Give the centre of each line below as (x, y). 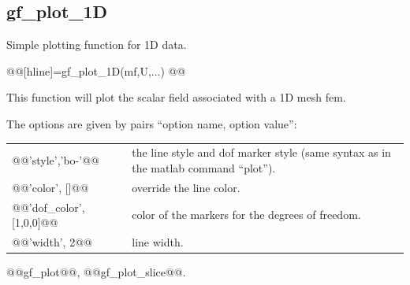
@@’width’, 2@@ (52, 242)
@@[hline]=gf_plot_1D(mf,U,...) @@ (96, 70)
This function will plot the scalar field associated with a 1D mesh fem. (176, 97)
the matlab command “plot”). (204, 167)
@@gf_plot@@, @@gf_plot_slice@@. (96, 272)
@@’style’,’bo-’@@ (56, 160)
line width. (158, 242)
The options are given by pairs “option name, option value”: (152, 123)
